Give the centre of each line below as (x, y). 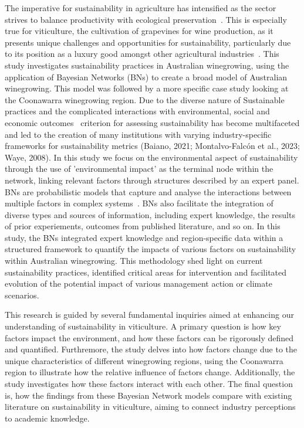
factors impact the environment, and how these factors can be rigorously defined (149, 337)
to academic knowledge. (47, 418)
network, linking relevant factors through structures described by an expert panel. (152, 180)
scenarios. (22, 295)
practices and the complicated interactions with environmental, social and (137, 111)
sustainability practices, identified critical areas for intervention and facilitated (146, 272)
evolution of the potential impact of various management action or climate (139, 283)
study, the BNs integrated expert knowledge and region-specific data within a (144, 237)
